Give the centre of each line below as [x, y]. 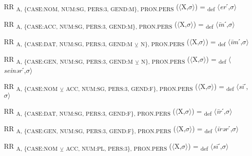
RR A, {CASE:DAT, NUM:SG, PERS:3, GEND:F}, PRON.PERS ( [90, 112]
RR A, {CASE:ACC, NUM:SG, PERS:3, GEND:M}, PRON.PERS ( [91, 25]
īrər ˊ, [225, 129]
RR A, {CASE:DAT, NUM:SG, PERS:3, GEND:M [68, 42]
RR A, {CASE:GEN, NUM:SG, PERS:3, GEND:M [68, 60]
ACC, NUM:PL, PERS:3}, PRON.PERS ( [119, 147]
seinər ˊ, [15, 70]
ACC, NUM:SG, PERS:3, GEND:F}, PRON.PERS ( [132, 87]
